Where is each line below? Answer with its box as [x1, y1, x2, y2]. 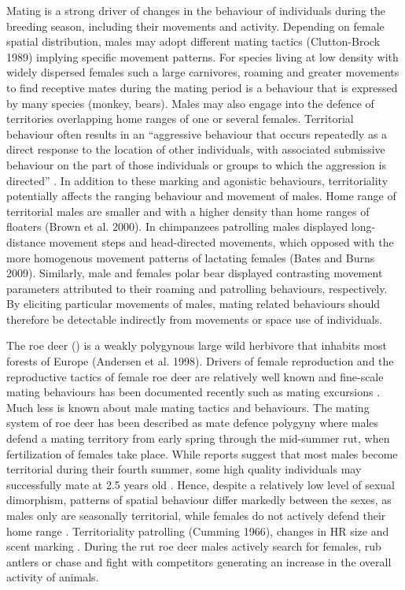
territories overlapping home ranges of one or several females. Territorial [6, 110, 354, 127]
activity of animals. [6, 569, 99, 585]
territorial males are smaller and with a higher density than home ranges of [6, 202, 370, 219]
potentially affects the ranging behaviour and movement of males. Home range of [6, 187, 396, 204]
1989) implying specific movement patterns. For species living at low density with [6, 48, 399, 65]
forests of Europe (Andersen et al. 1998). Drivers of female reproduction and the [6, 353, 394, 369]
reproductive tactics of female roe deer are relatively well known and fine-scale [6, 368, 384, 384]
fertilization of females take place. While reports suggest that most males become [6, 445, 398, 462]
